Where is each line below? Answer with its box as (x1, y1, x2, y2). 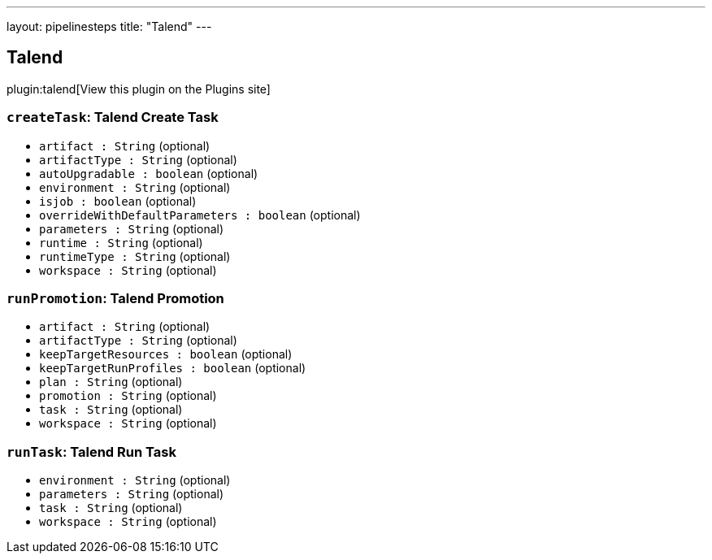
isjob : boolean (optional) (39, 193, 197, 208)
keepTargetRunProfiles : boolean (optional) (39, 361, 306, 376)
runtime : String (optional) (39, 235, 203, 250)
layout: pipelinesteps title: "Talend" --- (7, 20, 212, 33)
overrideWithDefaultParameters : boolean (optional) (39, 207, 361, 222)
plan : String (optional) (39, 375, 183, 389)
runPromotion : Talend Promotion (7, 289, 224, 306)
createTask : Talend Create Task (7, 109, 219, 126)
